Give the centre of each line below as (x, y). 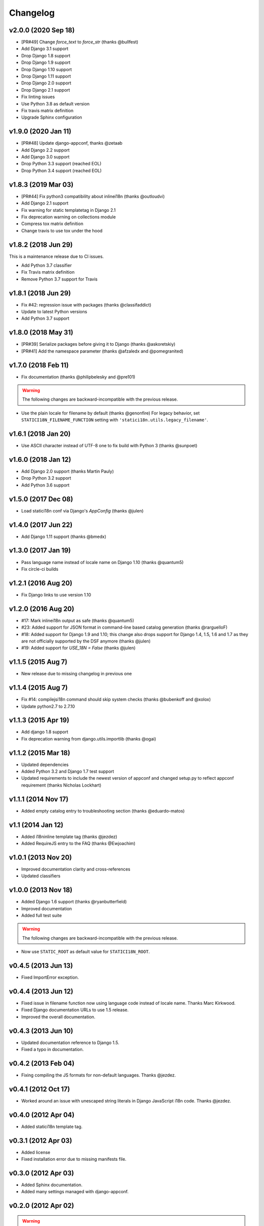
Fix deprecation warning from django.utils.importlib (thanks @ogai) (89, 739)
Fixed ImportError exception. (50, 977)
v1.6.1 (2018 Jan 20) (40, 434)
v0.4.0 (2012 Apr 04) (42, 1115)
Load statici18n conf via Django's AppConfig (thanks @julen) (82, 511)
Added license (36, 1152)
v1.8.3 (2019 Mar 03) (41, 185)
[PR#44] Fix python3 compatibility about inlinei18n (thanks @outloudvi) (93, 196)
